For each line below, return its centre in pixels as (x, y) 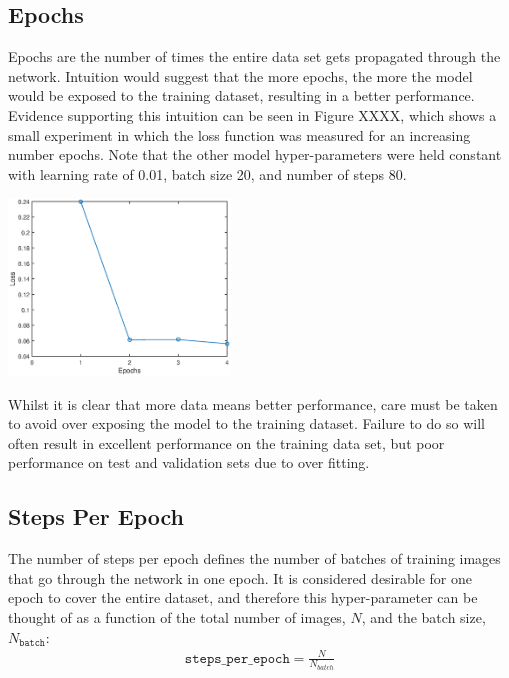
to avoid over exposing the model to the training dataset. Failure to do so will (246, 423)
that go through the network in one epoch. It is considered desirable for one (240, 577)
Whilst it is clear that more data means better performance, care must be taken (253, 403)
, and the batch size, (423, 616)
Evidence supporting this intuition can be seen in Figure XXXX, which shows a (252, 114)
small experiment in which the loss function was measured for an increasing (239, 134)
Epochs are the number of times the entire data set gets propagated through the (254, 56)
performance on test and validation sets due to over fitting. (189, 462)
